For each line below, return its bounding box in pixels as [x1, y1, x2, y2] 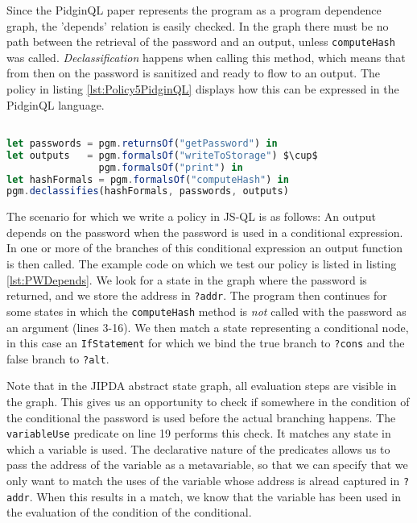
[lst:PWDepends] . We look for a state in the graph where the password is [6, 271, 367, 288]
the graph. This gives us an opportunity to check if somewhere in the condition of [6, 393, 410, 410]
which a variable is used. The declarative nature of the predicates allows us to [6, 440, 390, 457]
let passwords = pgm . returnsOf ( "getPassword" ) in [6, 137, 278, 149]
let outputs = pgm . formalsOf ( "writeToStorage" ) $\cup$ [6, 149, 318, 161]
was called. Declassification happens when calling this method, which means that [6, 48, 406, 65]
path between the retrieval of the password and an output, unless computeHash [6, 33, 395, 50]
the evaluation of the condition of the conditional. [6, 504, 252, 521]
